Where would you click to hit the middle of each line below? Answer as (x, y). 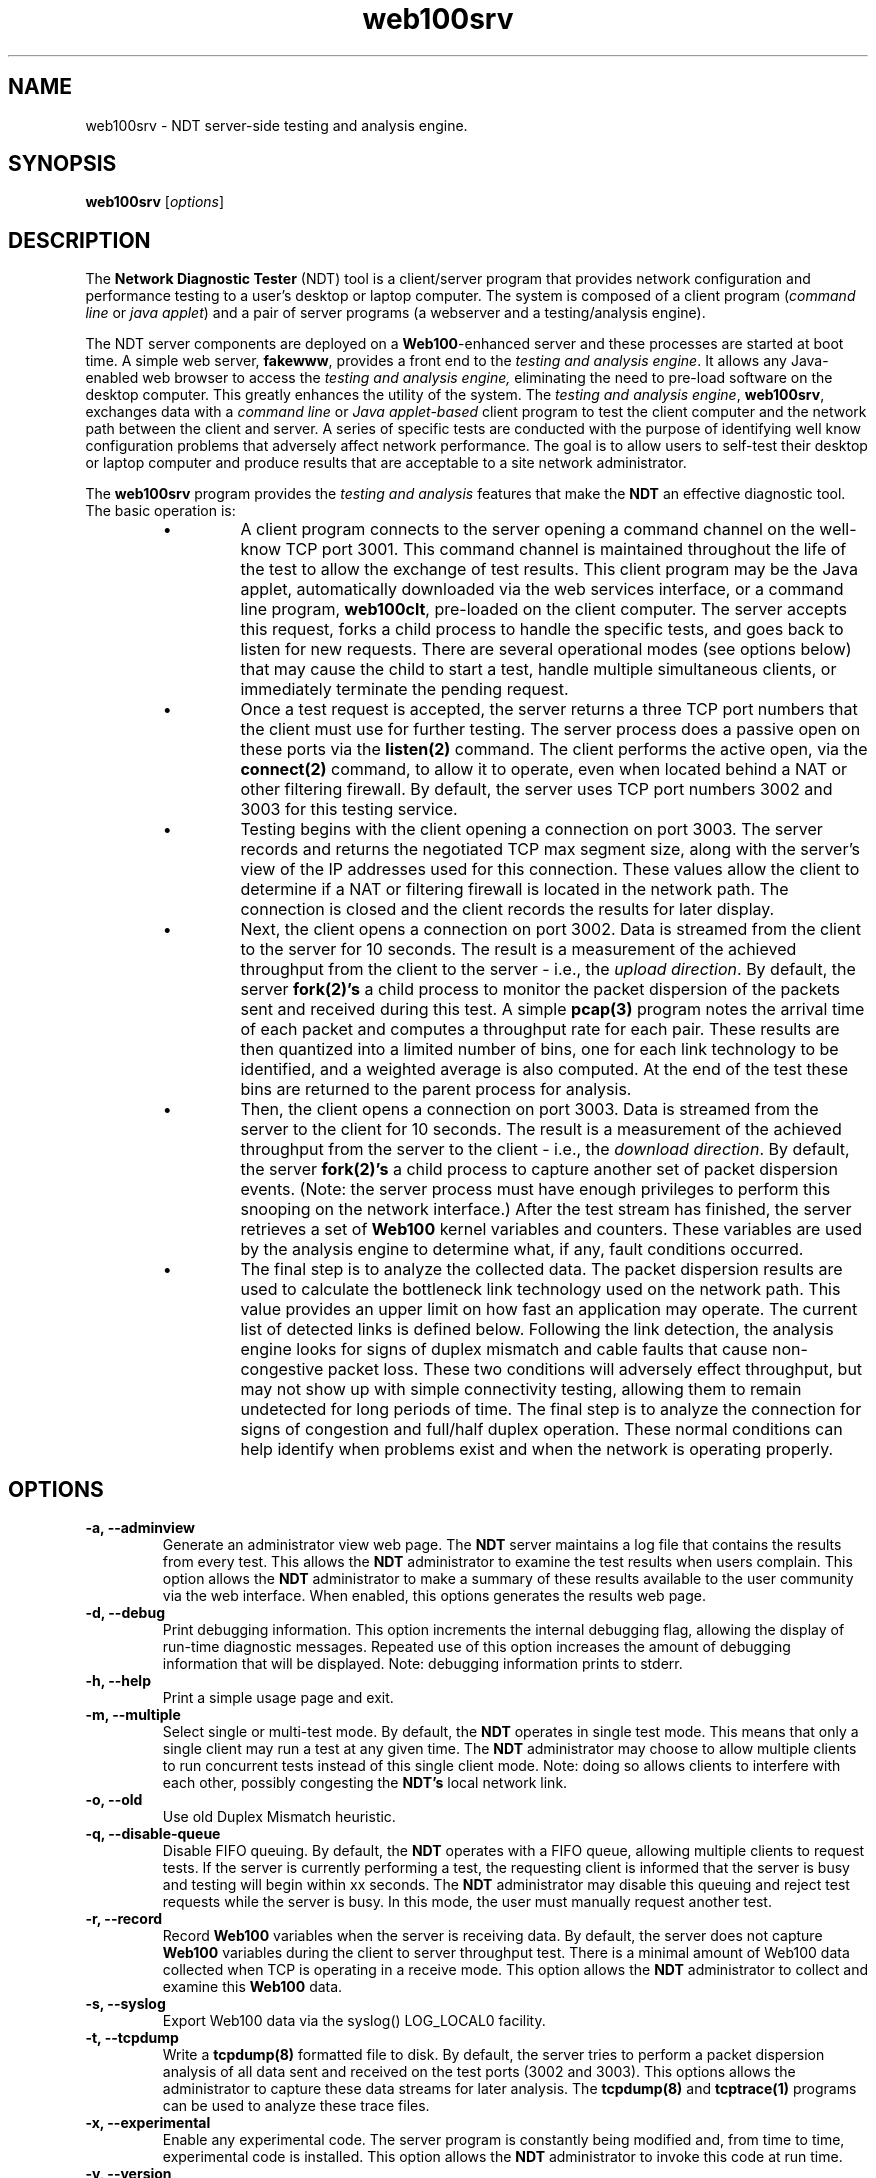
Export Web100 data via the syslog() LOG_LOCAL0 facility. (354, 2021)
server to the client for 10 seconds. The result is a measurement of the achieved (541, 1129)
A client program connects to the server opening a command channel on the (527, 529)
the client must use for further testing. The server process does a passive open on (550, 729)
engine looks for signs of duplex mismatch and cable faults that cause (504, 1349)
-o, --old (114, 1800)
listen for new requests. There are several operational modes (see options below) (546, 649)
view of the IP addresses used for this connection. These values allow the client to (550, 869)
